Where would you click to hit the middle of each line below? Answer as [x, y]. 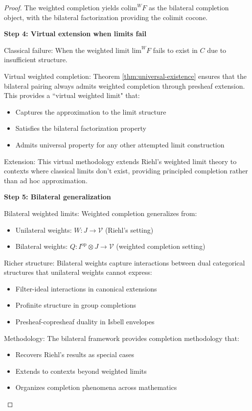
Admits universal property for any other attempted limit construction [120, 144]
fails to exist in [175, 50]
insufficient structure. [36, 60]
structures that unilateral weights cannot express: [78, 272]
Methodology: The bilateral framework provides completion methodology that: [122, 338]
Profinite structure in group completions [76, 305]
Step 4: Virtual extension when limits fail [75, 34]
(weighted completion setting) [161, 246]
